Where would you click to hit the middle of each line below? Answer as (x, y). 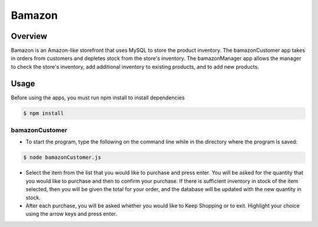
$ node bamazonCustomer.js (62, 158)
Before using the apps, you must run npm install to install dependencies (98, 98)
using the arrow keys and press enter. (71, 214)
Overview (29, 36)
